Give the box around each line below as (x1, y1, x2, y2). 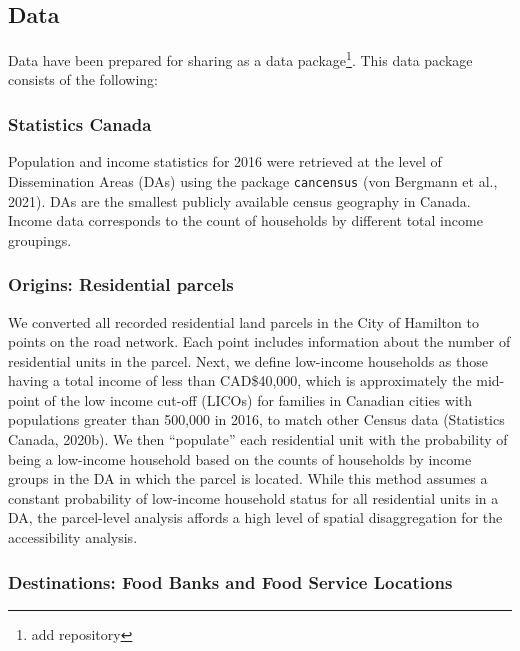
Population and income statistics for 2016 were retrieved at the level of (8, 151, 442, 172)
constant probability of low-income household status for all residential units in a (8, 487, 499, 508)
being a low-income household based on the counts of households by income (8, 448, 472, 469)
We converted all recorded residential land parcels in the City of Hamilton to (8, 311, 479, 332)
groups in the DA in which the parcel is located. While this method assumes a (8, 468, 488, 489)
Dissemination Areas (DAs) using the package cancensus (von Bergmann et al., (8, 170, 498, 191)
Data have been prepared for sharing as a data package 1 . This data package (8, 47, 473, 70)
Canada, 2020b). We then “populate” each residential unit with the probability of (8, 429, 508, 450)
